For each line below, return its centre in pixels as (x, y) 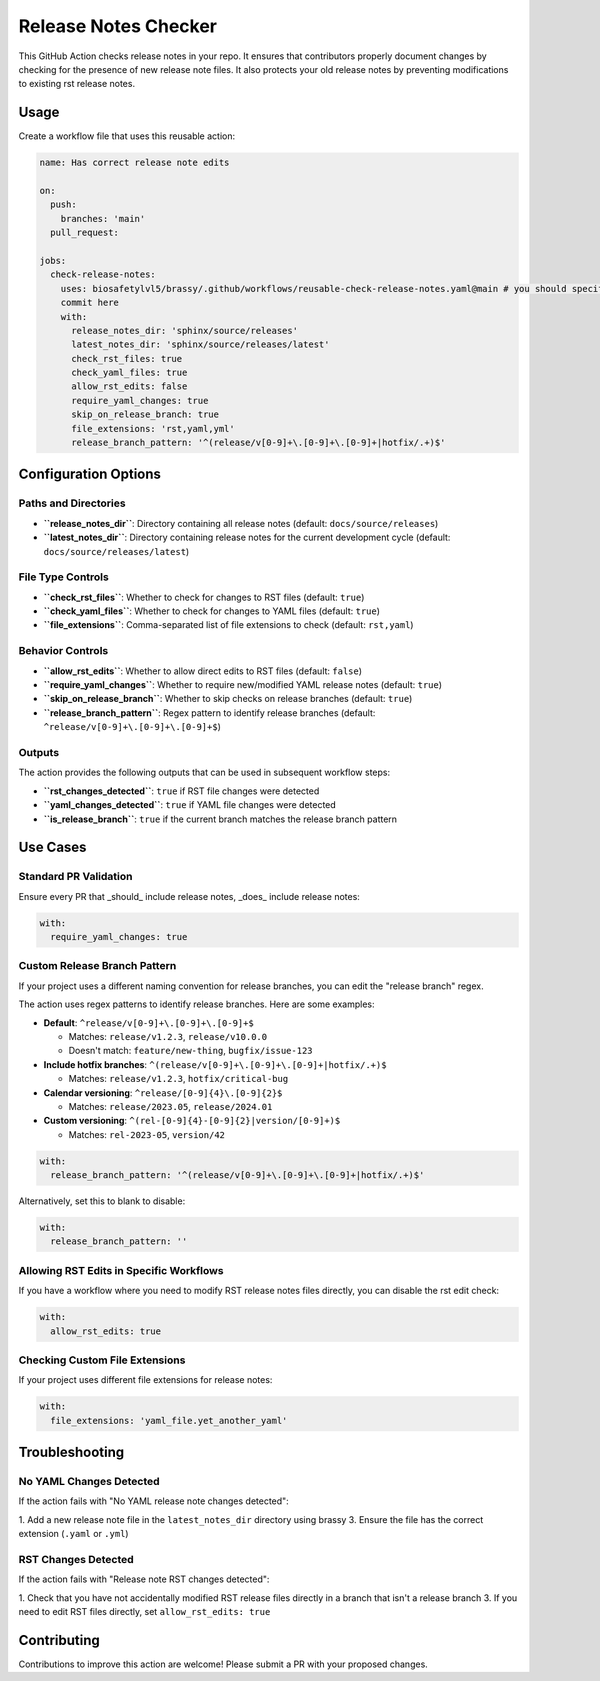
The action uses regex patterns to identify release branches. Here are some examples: (196, 1004)
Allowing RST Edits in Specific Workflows (121, 1270)
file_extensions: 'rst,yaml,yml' (153, 428)
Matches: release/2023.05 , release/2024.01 (170, 1106)
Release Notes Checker (117, 26)
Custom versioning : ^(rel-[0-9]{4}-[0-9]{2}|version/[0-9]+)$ (192, 1121)
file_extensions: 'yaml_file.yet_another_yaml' (169, 1420)
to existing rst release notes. (76, 84)
